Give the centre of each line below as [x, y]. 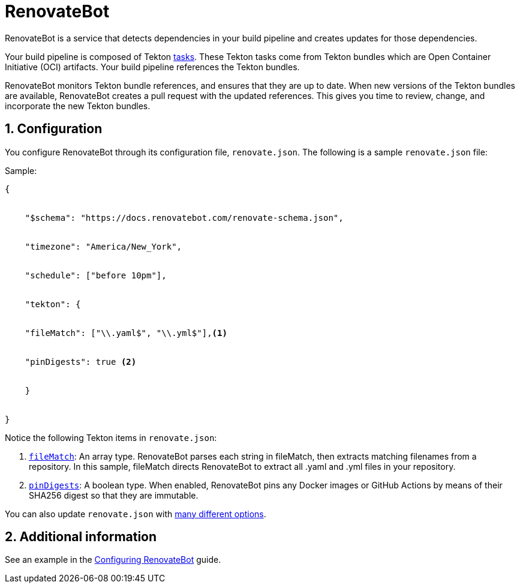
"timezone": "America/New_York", [103, 246]
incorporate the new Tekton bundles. [78, 106]
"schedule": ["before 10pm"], [96, 275]
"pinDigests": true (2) [81, 361]
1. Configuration [54, 129]
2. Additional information [81, 537]
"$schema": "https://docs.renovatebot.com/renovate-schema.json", [184, 217]
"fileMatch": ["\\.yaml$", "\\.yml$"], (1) [126, 333]
